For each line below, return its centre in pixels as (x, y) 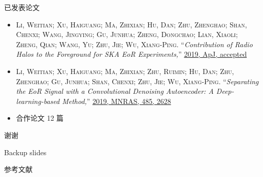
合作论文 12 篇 (40, 118)
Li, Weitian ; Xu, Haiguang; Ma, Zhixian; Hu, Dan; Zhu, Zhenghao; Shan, (131, 24)
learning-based (38, 101)
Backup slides (25, 152)
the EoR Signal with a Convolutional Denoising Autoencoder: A (115, 91)
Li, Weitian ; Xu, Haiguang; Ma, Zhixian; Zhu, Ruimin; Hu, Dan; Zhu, (125, 71)
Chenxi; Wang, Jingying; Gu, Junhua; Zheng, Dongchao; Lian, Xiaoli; (127, 34)
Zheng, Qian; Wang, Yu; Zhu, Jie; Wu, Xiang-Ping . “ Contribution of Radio (134, 44)
